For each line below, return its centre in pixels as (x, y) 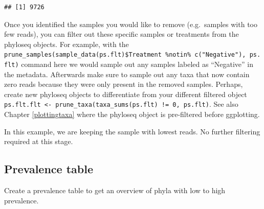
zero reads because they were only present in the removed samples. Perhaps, (124, 84)
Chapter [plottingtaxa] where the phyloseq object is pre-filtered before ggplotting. (132, 114)
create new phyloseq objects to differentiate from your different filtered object (126, 94)
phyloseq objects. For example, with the (67, 44)
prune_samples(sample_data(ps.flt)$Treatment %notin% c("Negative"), (125, 55)
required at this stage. (39, 141)
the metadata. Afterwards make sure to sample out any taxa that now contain (127, 74)
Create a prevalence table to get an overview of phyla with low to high (115, 190)
